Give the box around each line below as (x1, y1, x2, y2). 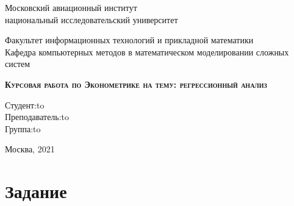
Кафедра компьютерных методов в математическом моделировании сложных (5, 45, 289, 58)
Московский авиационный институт (5, 1, 137, 13)
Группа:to (5, 122, 41, 135)
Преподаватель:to (5, 110, 70, 123)
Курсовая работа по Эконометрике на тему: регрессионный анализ (5, 77, 267, 90)
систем (5, 57, 30, 70)
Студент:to (5, 98, 45, 111)
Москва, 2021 (5, 143, 55, 155)
